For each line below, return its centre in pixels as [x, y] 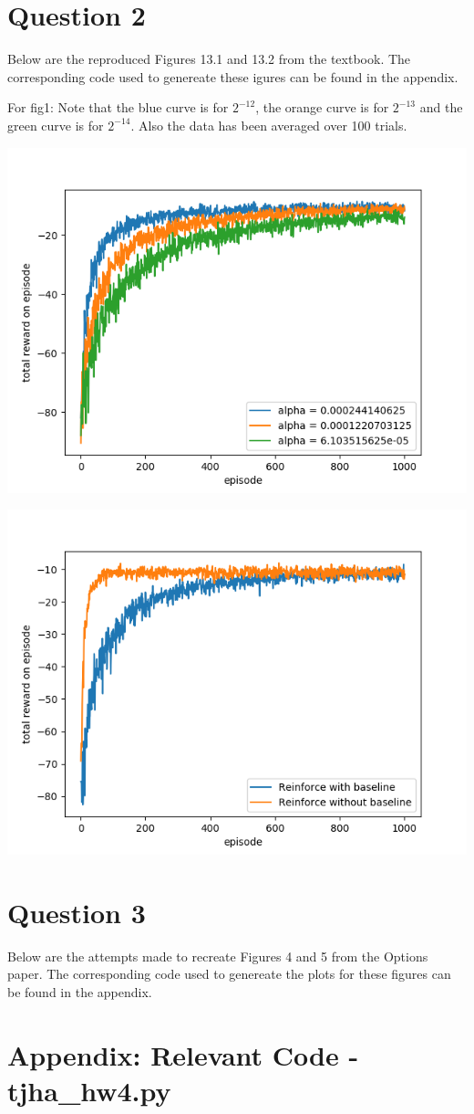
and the [441, 107]
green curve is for [56, 125]
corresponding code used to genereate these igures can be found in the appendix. [233, 76]
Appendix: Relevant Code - [183, 1054]
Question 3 [77, 912]
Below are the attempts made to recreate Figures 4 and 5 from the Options [218, 956]
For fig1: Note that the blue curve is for [118, 107]
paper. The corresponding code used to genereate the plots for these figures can [229, 974]
